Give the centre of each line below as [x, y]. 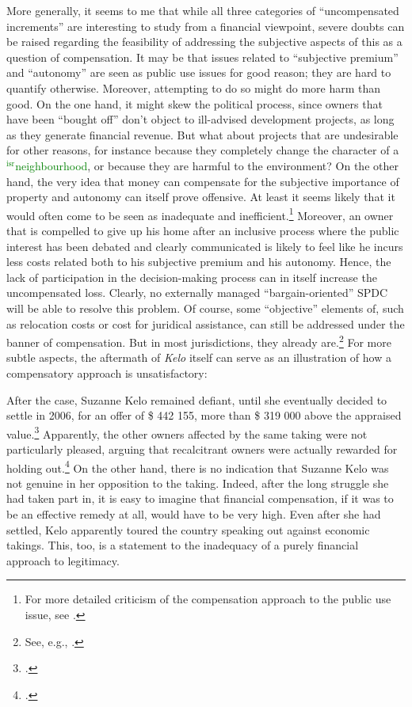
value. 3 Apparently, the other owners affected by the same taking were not [187, 432]
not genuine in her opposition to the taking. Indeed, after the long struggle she [198, 483]
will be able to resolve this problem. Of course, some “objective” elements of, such [205, 308]
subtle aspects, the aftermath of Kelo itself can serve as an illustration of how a [199, 357]
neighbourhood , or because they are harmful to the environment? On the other [207, 165]
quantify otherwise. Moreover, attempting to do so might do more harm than [194, 87]
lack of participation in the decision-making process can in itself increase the [192, 277]
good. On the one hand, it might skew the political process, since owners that [195, 103]
